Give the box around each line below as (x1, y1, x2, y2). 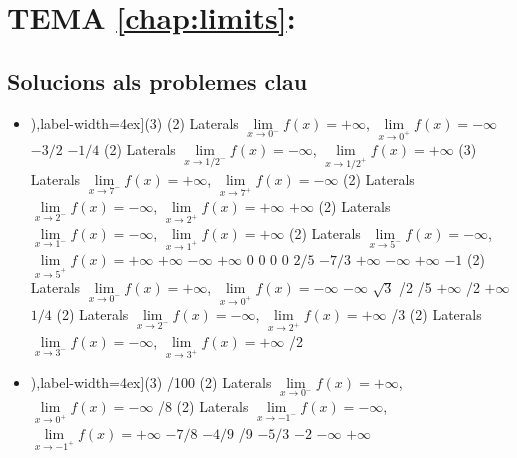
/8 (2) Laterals (157, 395, 249, 416)
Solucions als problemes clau (7, 65, 308, 96)
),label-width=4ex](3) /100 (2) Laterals (30, 371, 272, 392)
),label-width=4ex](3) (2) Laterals (30, 112, 239, 133)
